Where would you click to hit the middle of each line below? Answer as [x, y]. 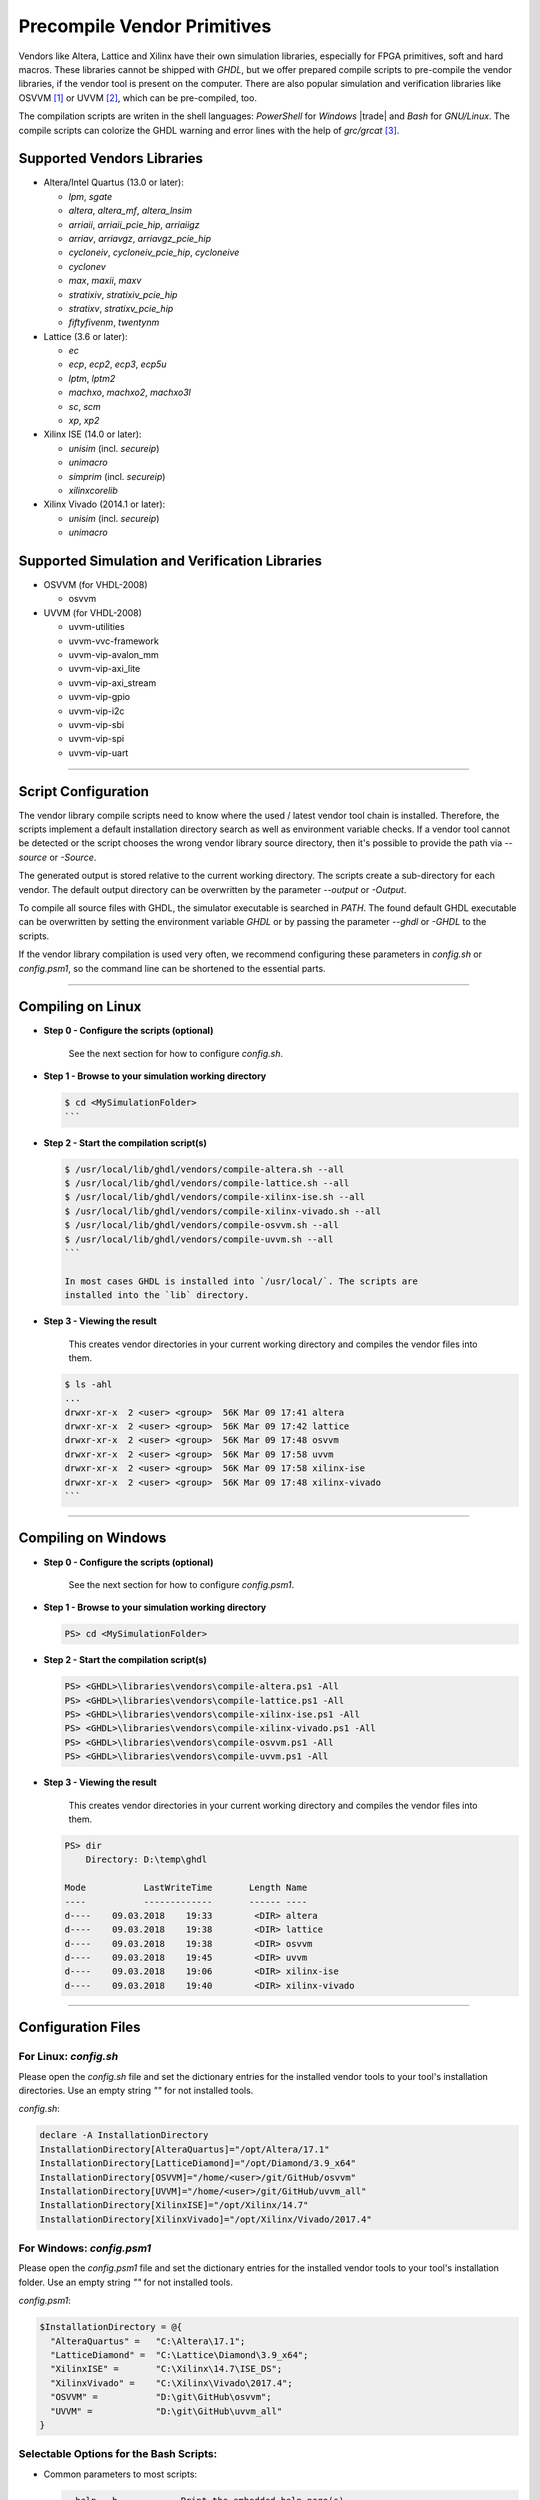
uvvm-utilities [96, 627]
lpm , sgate [90, 196]
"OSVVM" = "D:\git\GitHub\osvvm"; [161, 2397]
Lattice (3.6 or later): [86, 336]
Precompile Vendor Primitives [145, 26]
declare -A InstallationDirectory [124, 2135]
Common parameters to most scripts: [120, 2474]
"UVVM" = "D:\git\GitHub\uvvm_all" [166, 2411]
